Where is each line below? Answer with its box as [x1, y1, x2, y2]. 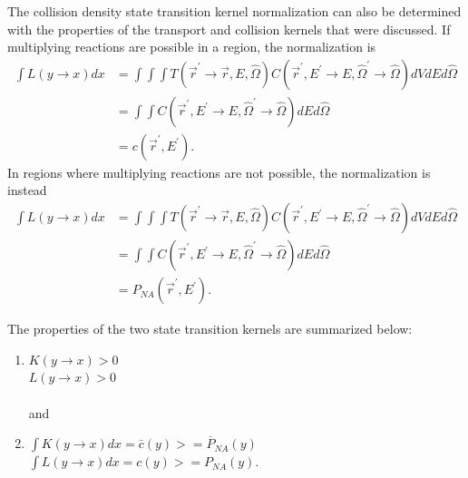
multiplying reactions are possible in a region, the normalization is [7, 37, 376, 56]
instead [7, 180, 47, 200]
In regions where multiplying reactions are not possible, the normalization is [7, 162, 431, 181]
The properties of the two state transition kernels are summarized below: [7, 319, 413, 338]
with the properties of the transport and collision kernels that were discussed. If [7, 19, 451, 38]
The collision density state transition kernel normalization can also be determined [7, 2, 462, 20]
